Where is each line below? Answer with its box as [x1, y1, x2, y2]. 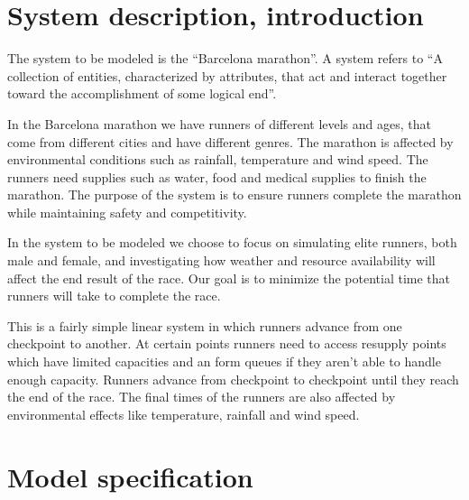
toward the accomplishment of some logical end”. [7, 84, 277, 103]
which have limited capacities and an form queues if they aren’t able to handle [7, 352, 441, 371]
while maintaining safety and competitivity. [7, 202, 247, 221]
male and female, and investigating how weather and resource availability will [7, 251, 436, 270]
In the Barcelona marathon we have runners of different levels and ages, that [7, 114, 431, 133]
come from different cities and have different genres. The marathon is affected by [7, 132, 454, 151]
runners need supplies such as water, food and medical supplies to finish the [7, 167, 427, 186]
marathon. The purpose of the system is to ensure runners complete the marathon [7, 185, 462, 204]
